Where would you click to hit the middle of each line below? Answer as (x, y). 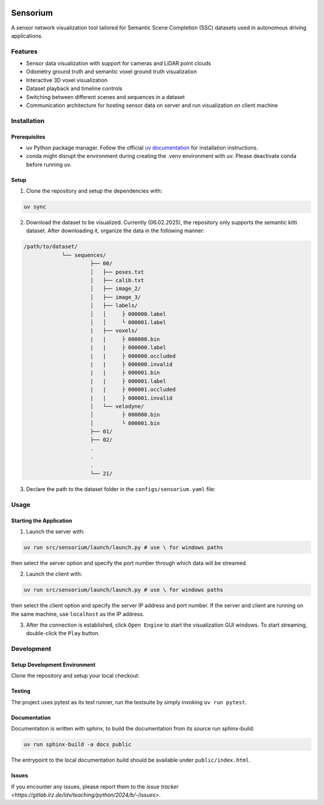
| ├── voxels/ (114, 331)
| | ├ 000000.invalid (131, 364)
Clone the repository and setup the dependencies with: (94, 191)
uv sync (35, 207)
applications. (27, 35)
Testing (21, 691)
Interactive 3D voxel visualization (67, 80)
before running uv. (49, 164)
